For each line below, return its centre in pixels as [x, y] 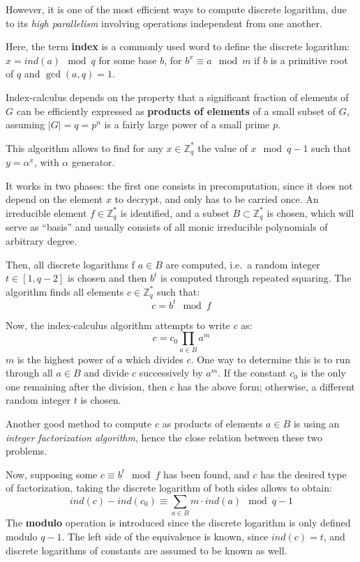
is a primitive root [309, 60]
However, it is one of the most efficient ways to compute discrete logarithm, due [176, 9]
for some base [128, 60]
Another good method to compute [79, 424]
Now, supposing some [52, 474]
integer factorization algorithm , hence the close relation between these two [164, 437]
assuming [25, 124]
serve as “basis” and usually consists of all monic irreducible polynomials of [167, 227]
